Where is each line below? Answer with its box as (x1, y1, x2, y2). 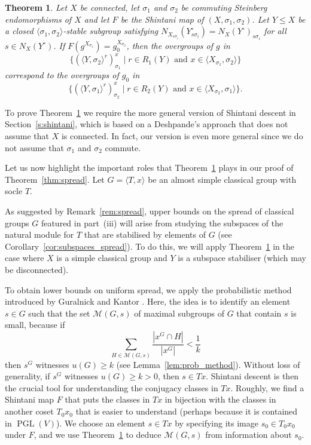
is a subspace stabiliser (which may (178, 251, 306, 264)
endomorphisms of (5, 13, 72, 25)
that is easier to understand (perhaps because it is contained (75, 405, 298, 418)
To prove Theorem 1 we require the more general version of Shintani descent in (5, 106, 296, 118)
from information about (205, 428, 292, 441)
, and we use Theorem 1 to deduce (33, 428, 161, 441)
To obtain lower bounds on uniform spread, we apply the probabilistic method (5, 283, 292, 296)
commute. (105, 141, 141, 154)
